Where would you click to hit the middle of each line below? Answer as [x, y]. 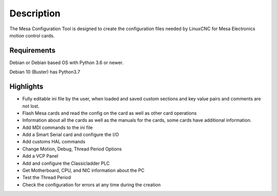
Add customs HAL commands [54, 142]
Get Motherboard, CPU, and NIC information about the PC [83, 170]
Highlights [26, 87]
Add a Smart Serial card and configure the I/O [71, 135]
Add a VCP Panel [40, 156]
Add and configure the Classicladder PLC [66, 163]
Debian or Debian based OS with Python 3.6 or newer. [66, 62]
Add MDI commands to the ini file [57, 127]
